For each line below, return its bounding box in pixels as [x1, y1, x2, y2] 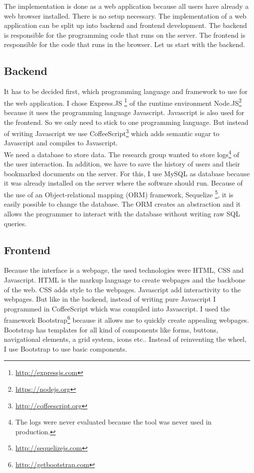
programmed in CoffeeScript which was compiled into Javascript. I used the [4, 303, 230, 313]
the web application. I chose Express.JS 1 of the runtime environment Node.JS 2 [4, 96, 242, 108]
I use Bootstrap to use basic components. [4, 343, 127, 354]
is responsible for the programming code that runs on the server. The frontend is [4, 29, 246, 40]
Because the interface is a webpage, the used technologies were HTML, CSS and [4, 265, 244, 275]
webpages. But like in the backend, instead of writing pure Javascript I [4, 294, 216, 304]
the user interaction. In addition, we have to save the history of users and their [4, 159, 240, 169]
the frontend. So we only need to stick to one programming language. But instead [4, 117, 249, 127]
